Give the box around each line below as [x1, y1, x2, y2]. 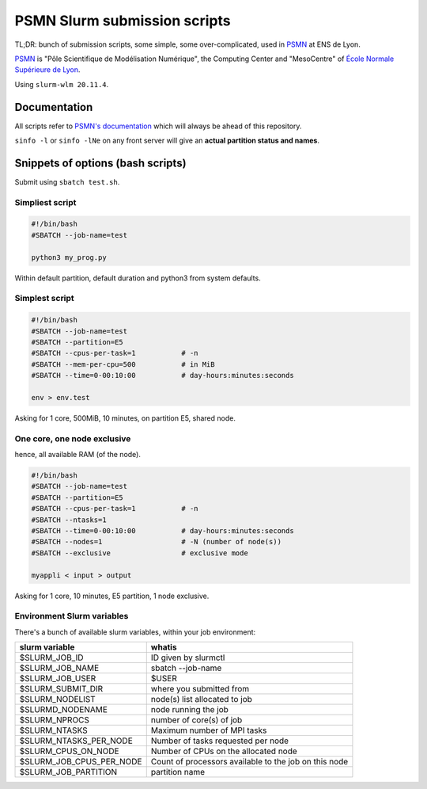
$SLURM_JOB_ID [19, 652, 84, 663]
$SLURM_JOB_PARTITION [19, 767, 118, 778]
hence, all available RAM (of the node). [14, 450, 142, 459]
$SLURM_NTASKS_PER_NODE [19, 735, 134, 746]
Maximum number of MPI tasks [150, 725, 267, 736]
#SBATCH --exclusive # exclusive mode [31, 548, 248, 558]
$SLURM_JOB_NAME [19, 662, 100, 673]
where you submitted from [150, 684, 250, 695]
